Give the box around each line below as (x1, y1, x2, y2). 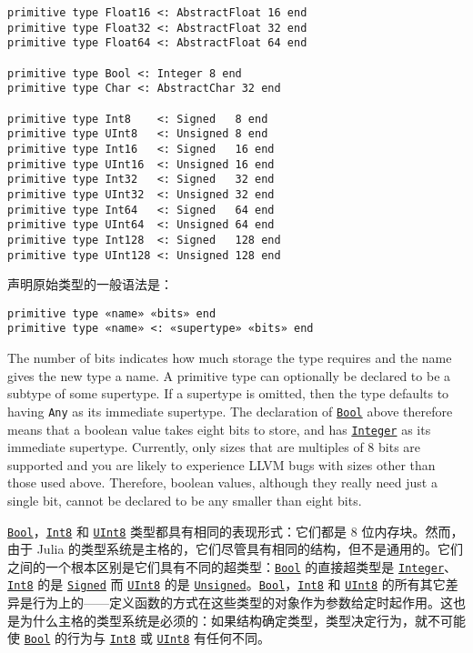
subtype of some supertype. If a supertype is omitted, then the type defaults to (7, 384, 449, 403)
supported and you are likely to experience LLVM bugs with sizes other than (7, 455, 436, 474)
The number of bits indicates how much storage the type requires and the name (7, 348, 452, 367)
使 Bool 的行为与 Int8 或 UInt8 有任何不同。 (7, 628, 271, 648)
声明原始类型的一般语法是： (7, 275, 173, 294)
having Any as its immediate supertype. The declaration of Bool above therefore (7, 401, 453, 420)
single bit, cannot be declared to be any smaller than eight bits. (7, 490, 362, 509)
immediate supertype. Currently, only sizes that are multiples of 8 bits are (7, 437, 421, 457)
